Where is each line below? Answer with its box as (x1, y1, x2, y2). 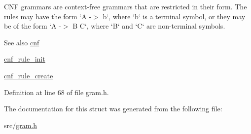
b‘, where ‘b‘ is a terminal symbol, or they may (103, 11, 246, 21)
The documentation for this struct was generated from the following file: (4, 103, 222, 114)
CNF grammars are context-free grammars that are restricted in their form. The (4, 1, 247, 11)
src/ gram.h (4, 120, 37, 130)
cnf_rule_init (4, 54, 45, 64)
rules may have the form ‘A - (4, 11, 92, 21)
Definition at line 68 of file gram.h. (4, 87, 109, 97)
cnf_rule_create (4, 70, 53, 80)
